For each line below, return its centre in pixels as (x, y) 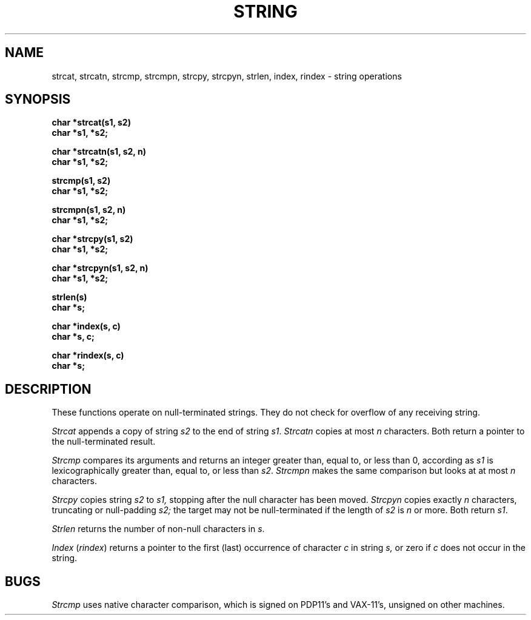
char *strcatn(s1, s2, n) (99, 152)
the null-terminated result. (104, 442)
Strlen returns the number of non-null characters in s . (158, 529)
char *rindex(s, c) (88, 355)
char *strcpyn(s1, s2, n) (100, 268)
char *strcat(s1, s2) (91, 123)
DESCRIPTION (48, 389)
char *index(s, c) (86, 326)
